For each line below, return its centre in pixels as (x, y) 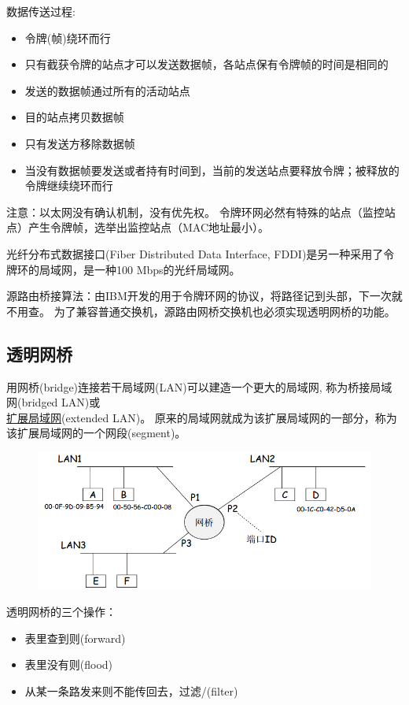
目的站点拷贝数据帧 (74, 117)
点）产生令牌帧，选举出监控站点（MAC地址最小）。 (138, 227)
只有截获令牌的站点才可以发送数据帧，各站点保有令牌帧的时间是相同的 (206, 64)
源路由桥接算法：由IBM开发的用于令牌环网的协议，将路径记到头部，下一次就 (204, 296)
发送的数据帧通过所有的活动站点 (107, 90)
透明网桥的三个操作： (61, 611)
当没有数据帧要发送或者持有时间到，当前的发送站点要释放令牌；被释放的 (212, 170)
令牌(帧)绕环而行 (68, 37)
